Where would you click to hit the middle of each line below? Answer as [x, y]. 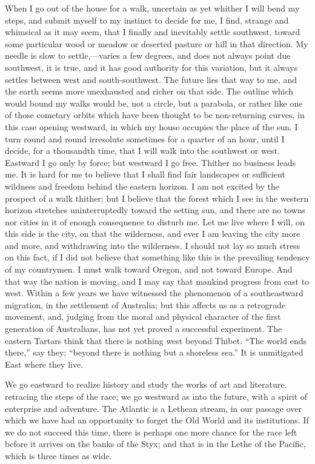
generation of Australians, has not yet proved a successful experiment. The [144, 329]
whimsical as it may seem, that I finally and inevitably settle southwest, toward [153, 32]
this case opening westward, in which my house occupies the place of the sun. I [151, 126]
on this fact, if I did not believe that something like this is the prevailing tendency [157, 257]
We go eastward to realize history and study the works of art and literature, [146, 384]
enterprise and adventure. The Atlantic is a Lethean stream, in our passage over [153, 408]
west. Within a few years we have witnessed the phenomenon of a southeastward [154, 293]
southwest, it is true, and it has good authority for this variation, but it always [151, 67]
